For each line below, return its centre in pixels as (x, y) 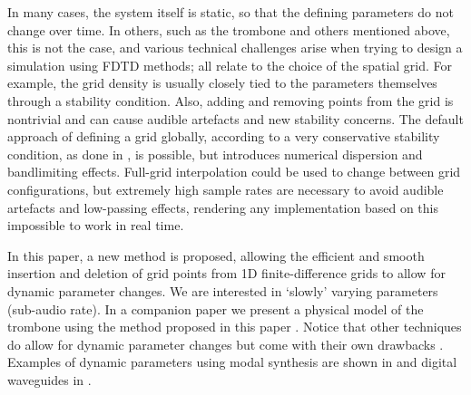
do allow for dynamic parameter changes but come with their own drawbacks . (226, 344)
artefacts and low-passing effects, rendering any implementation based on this (223, 207)
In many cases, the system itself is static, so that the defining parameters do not (231, 12)
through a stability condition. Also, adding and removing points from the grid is (231, 100)
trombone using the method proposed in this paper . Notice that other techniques (235, 327)
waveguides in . (49, 379)
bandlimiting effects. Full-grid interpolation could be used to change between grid (234, 172)
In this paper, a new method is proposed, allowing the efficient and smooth (216, 255)
